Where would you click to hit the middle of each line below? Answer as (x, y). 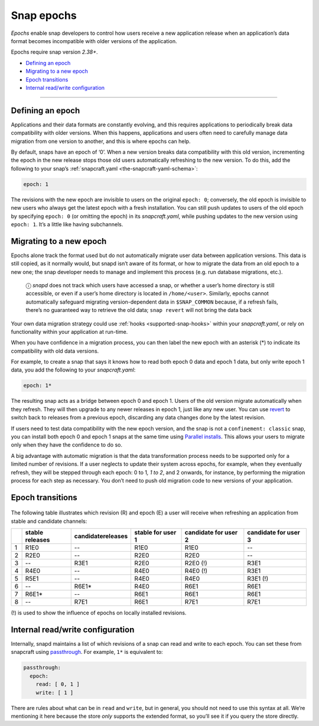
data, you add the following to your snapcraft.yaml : (73, 370)
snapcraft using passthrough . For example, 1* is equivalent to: (87, 652)
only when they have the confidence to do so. (67, 445)
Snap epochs (44, 15)
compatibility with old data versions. (55, 351)
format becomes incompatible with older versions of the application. (94, 41)
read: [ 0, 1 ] (58, 684)
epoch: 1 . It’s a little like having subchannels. (67, 224)
